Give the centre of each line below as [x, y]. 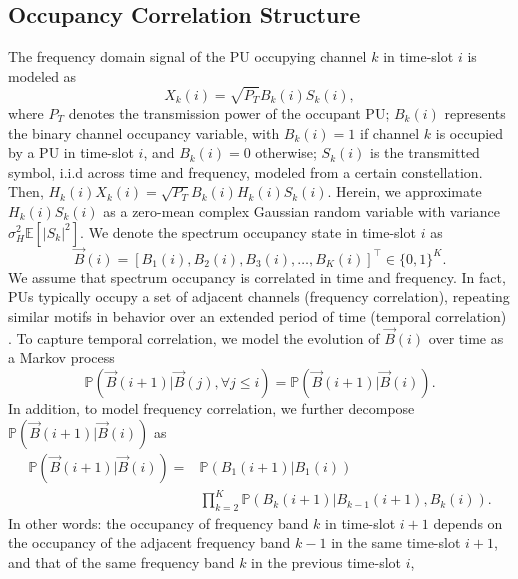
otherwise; [286, 152]
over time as [466, 337]
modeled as [42, 75]
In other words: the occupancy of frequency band [158, 522]
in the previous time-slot [326, 562]
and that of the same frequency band [121, 562]
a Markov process [61, 357]
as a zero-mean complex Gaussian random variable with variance [302, 210]
